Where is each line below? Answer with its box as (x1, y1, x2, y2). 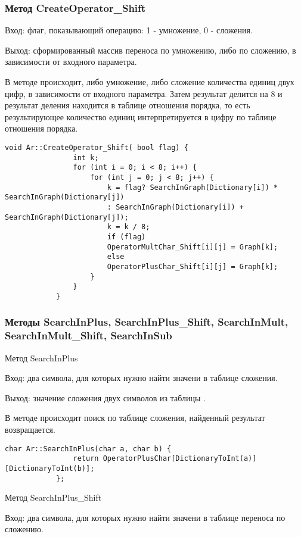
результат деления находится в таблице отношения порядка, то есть (5, 99, 250, 111)
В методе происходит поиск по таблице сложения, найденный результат (5, 411, 265, 424)
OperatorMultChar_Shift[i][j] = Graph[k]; (107, 242, 278, 251)
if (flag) (107, 232, 146, 241)
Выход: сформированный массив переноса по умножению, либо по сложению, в (5, 43, 296, 56)
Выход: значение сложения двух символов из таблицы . (5, 391, 206, 404)
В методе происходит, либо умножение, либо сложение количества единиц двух (5, 76, 294, 88)
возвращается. (5, 423, 55, 435)
